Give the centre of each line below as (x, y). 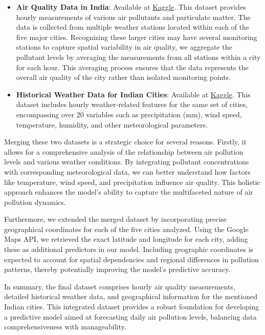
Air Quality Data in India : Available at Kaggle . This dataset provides (131, 7)
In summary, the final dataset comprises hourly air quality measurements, (120, 286)
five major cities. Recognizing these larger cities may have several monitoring (137, 37)
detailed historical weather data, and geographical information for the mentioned (131, 296)
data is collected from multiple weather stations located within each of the (133, 27)
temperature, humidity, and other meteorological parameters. (112, 124)
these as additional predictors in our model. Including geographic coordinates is (129, 249)
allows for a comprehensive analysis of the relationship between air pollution (124, 151)
